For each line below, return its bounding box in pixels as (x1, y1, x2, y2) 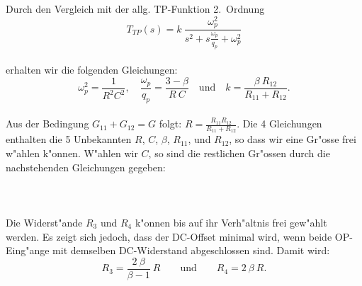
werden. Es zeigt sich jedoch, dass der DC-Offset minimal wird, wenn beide (6, 229, 332, 244)
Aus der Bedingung (6, 116, 89, 131)
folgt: (159, 116, 182, 131)
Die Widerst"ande (6, 214, 83, 229)
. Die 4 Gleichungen (237, 116, 322, 131)
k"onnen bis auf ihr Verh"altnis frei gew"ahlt (135, 214, 327, 229)
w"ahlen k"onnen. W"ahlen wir (6, 145, 138, 160)
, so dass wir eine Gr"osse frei (229, 132, 356, 147)
